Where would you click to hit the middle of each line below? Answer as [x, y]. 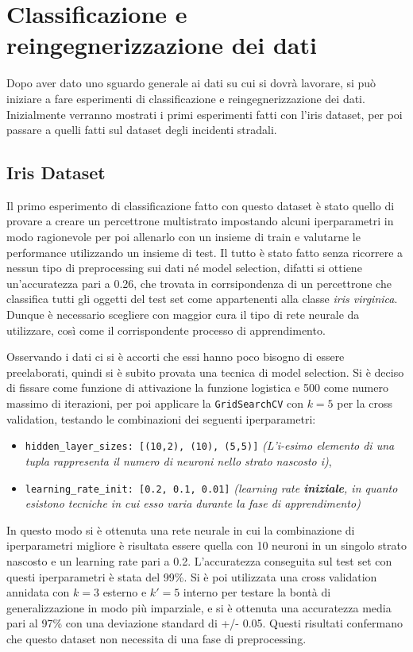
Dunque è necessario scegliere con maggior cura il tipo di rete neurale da [183, 314]
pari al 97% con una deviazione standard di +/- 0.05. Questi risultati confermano [205, 623]
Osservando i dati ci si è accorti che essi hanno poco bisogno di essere [176, 357]
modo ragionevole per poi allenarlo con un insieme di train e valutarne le [183, 237]
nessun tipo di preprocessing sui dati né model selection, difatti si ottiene [184, 268]
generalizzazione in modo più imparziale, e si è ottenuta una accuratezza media [199, 607]
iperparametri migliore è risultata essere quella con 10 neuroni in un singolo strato [206, 545]
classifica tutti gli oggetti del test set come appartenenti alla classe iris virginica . [202, 299]
